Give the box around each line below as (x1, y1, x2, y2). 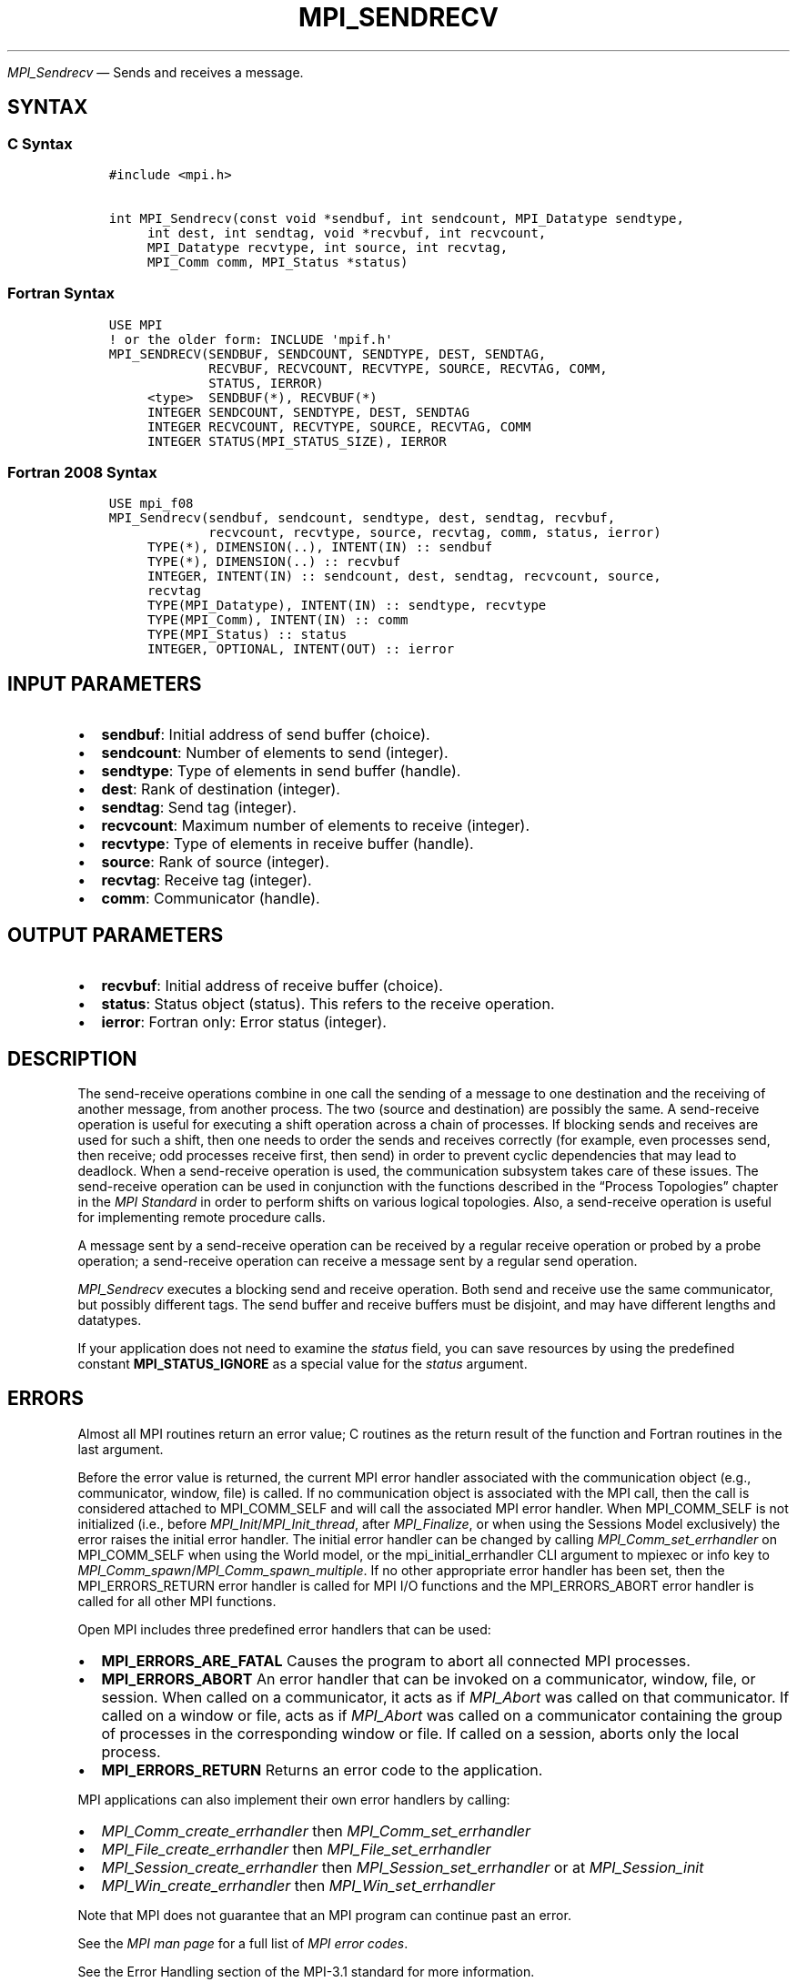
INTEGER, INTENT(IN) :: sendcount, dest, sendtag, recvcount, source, (146, 569, 661, 584)
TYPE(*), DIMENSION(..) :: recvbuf (146, 554, 401, 570)
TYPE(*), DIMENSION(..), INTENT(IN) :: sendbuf (146, 540, 493, 555)
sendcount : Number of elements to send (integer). (101, 743, 449, 763)
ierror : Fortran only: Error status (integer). (101, 1013, 387, 1032)
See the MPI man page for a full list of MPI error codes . (77, 1935, 409, 1951)
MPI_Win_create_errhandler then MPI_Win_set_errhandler (101, 1876, 495, 1895)
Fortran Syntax (7, 284, 115, 303)
